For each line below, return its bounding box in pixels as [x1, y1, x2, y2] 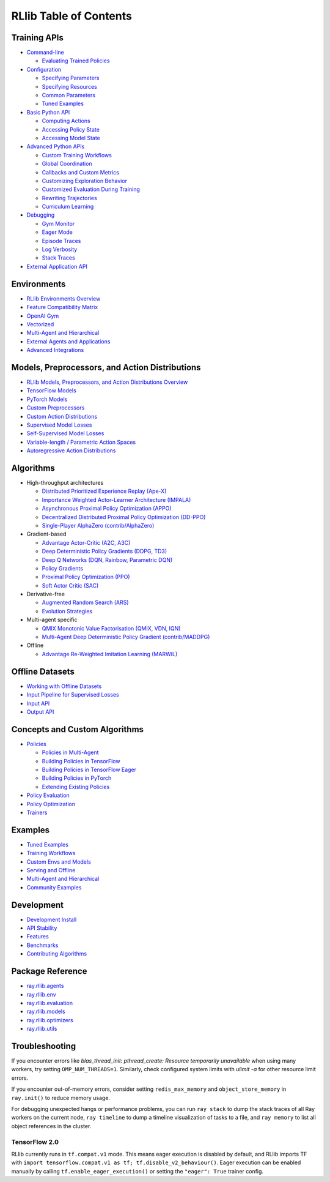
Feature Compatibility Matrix [26, 304, 98, 311]
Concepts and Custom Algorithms [11, 724, 144, 735]
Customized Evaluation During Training [42, 185, 141, 193]
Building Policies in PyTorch [42, 774, 112, 782]
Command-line [26, 49, 64, 56]
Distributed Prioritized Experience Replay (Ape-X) [42, 487, 167, 495]
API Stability [26, 924, 57, 932]
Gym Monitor [42, 220, 75, 227]
